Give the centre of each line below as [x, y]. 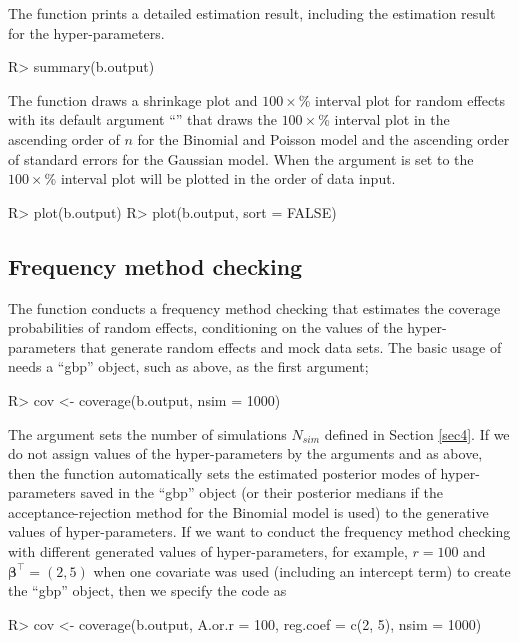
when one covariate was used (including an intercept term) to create [302, 570]
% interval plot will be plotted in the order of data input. [220, 178]
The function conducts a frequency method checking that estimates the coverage [254, 307]
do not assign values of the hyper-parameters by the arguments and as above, [245, 453]
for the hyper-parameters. [86, 32]
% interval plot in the [384, 119]
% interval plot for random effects [402, 99]
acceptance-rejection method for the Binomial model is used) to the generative [248, 511]
